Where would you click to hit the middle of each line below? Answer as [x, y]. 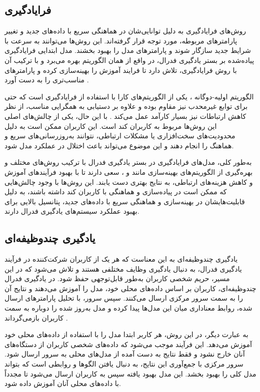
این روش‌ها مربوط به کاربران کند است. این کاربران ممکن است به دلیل [111, 126]
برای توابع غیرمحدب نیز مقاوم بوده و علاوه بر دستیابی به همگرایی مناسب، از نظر [126, 106]
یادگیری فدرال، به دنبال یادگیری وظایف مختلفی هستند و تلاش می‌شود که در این [123, 268]
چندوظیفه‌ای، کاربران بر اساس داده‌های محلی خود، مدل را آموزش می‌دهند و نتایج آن [130, 288]
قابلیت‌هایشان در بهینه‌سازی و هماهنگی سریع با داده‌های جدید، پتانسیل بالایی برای [125, 201]
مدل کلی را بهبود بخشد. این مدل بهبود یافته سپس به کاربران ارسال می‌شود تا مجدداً [130, 373]
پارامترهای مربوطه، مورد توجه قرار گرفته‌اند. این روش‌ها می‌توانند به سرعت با [121, 40]
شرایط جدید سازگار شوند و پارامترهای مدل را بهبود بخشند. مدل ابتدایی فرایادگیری [128, 50]
